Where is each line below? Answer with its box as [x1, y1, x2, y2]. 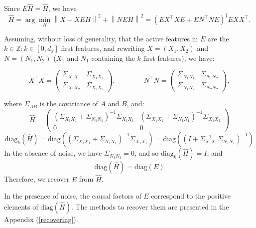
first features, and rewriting [61, 43, 145, 53]
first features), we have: [143, 52, 215, 63]
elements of [4, 201, 38, 212]
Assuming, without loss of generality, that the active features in [4, 33, 198, 43]
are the [208, 33, 229, 43]
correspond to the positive [151, 191, 231, 201]
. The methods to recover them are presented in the [71, 201, 229, 212]
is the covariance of [39, 98, 98, 109]
